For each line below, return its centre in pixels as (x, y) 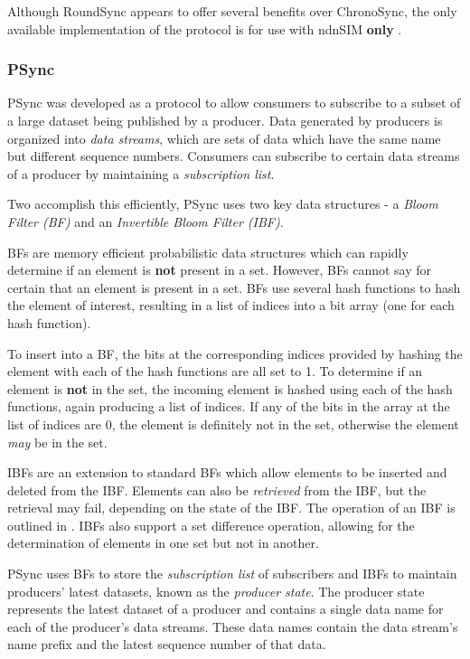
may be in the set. (57, 442)
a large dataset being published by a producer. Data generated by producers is (225, 120)
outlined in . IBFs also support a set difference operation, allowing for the (211, 525)
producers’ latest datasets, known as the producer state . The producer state (216, 591)
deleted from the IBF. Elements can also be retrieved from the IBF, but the (217, 490)
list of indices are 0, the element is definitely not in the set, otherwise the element (233, 424)
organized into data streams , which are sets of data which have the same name (224, 138)
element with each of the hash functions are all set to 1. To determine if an (215, 371)
